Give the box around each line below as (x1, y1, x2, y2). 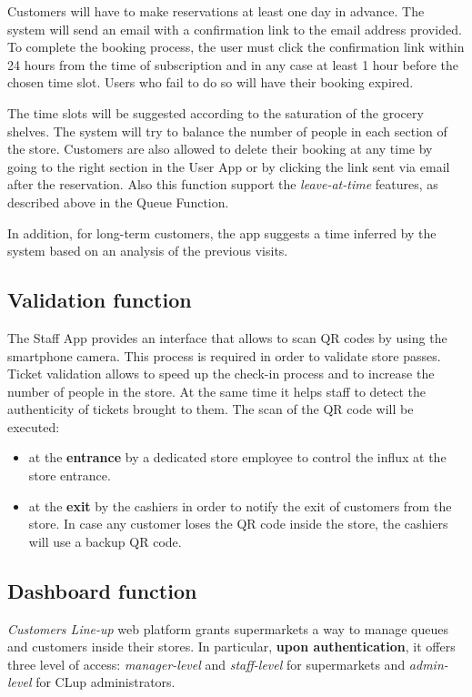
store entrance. (28, 466, 111, 485)
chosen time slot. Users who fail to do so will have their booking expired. (7, 73, 414, 92)
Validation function (7, 286, 192, 314)
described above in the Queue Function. (7, 192, 229, 211)
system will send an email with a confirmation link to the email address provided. (7, 19, 462, 38)
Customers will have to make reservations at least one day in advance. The (7, 2, 425, 20)
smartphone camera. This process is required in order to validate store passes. (7, 346, 441, 365)
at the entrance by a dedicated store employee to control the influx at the (28, 448, 447, 467)
